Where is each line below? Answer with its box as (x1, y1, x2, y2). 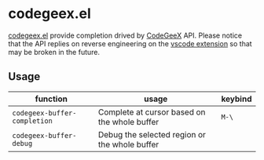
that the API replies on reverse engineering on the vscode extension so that (8, 38, 253, 48)
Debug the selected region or (97, 129, 207, 140)
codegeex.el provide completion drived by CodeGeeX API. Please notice (8, 31, 242, 40)
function (35, 93, 68, 104)
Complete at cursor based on (97, 107, 206, 118)
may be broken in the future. (8, 47, 101, 56)
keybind (221, 93, 252, 104)
